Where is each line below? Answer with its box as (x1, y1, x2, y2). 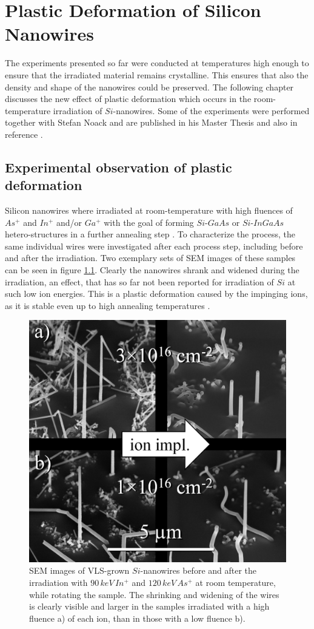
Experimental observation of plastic (5, 157, 232, 176)
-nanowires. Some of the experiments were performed (113, 104, 310, 117)
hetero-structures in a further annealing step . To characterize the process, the (5, 228, 296, 240)
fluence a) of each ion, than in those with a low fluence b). (29, 611, 246, 624)
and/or (56, 216, 82, 228)
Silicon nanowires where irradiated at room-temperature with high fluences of (5, 204, 293, 217)
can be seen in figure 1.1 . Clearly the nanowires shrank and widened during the (5, 263, 299, 276)
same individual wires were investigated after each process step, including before (5, 239, 303, 252)
